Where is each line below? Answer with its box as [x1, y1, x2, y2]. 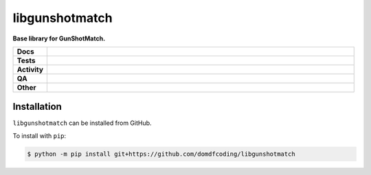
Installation [12, 101, 62, 113]
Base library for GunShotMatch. [12, 34, 106, 43]
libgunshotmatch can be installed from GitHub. [12, 119, 152, 127]
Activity [16, 65, 44, 74]
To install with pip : [12, 131, 67, 140]
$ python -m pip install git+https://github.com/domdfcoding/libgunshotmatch [27, 150, 295, 158]
